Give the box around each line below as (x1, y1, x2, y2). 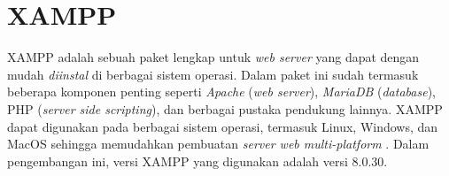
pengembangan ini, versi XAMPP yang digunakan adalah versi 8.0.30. (7, 151, 388, 170)
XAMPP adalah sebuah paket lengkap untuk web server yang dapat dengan (7, 48, 420, 66)
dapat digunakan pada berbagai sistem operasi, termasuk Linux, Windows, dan (7, 117, 438, 135)
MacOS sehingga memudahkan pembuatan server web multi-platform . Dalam (7, 134, 430, 153)
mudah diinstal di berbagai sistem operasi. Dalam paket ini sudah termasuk (7, 65, 419, 83)
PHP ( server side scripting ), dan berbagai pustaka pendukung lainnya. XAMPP (7, 99, 443, 118)
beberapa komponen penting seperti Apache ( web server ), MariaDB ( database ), (7, 82, 436, 101)
